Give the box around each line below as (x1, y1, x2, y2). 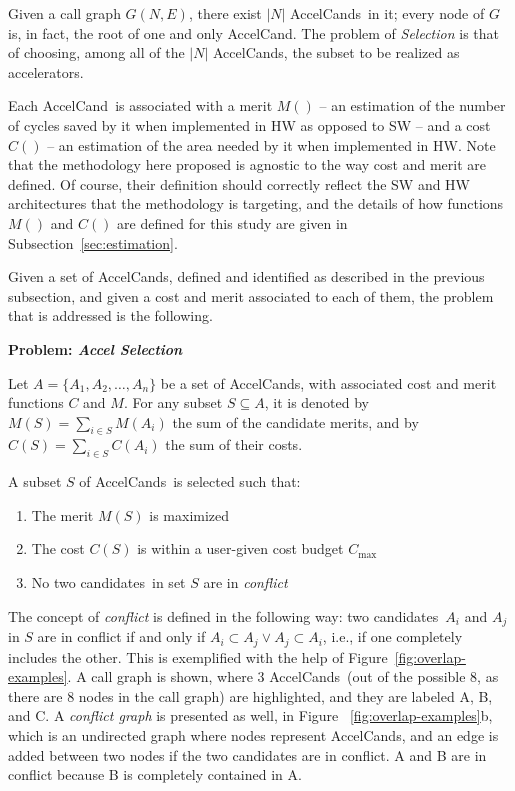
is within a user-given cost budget (137, 538, 344, 559)
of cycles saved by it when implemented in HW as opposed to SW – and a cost (8, 114, 491, 135)
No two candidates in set (31, 572, 186, 593)
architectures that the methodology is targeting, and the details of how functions (8, 193, 504, 214)
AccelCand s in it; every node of (290, 3, 485, 23)
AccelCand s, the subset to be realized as (213, 42, 460, 63)
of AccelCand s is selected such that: (79, 471, 301, 492)
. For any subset (123, 392, 223, 413)
